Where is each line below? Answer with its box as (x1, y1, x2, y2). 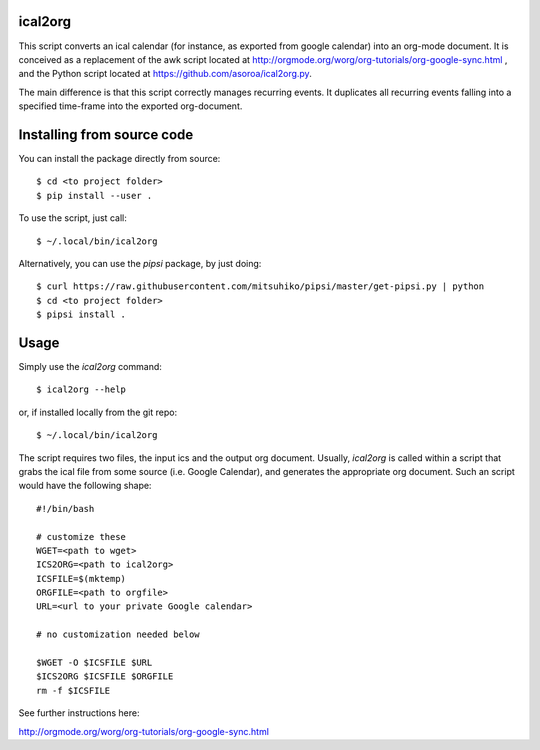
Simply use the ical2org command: (18, 361, 162, 373)
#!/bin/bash (36, 503, 95, 514)
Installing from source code (18, 126, 194, 143)
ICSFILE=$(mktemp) (36, 573, 127, 584)
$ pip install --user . (36, 190, 153, 201)
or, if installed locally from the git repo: (18, 406, 178, 418)
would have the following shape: (18, 480, 152, 492)
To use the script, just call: (18, 212, 127, 224)
